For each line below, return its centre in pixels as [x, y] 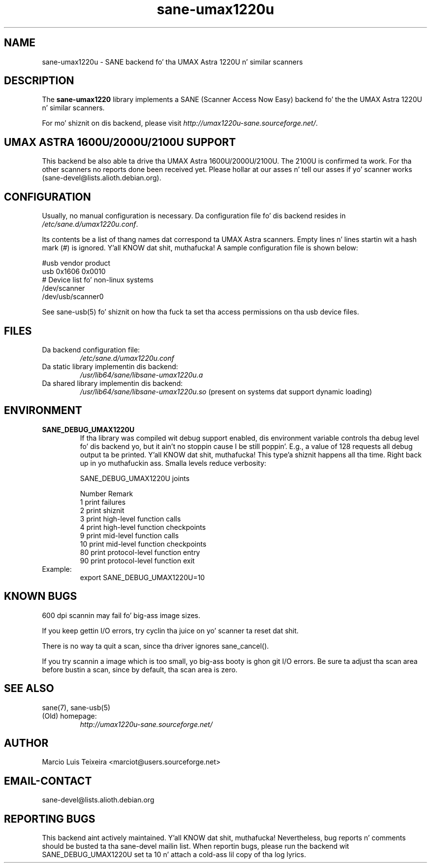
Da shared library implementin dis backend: [112, 383]
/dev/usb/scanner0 [73, 297]
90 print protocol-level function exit [137, 560]
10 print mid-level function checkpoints [143, 544]
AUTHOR [26, 743]
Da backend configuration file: [91, 349]
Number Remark [107, 493]
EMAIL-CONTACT [48, 781]
